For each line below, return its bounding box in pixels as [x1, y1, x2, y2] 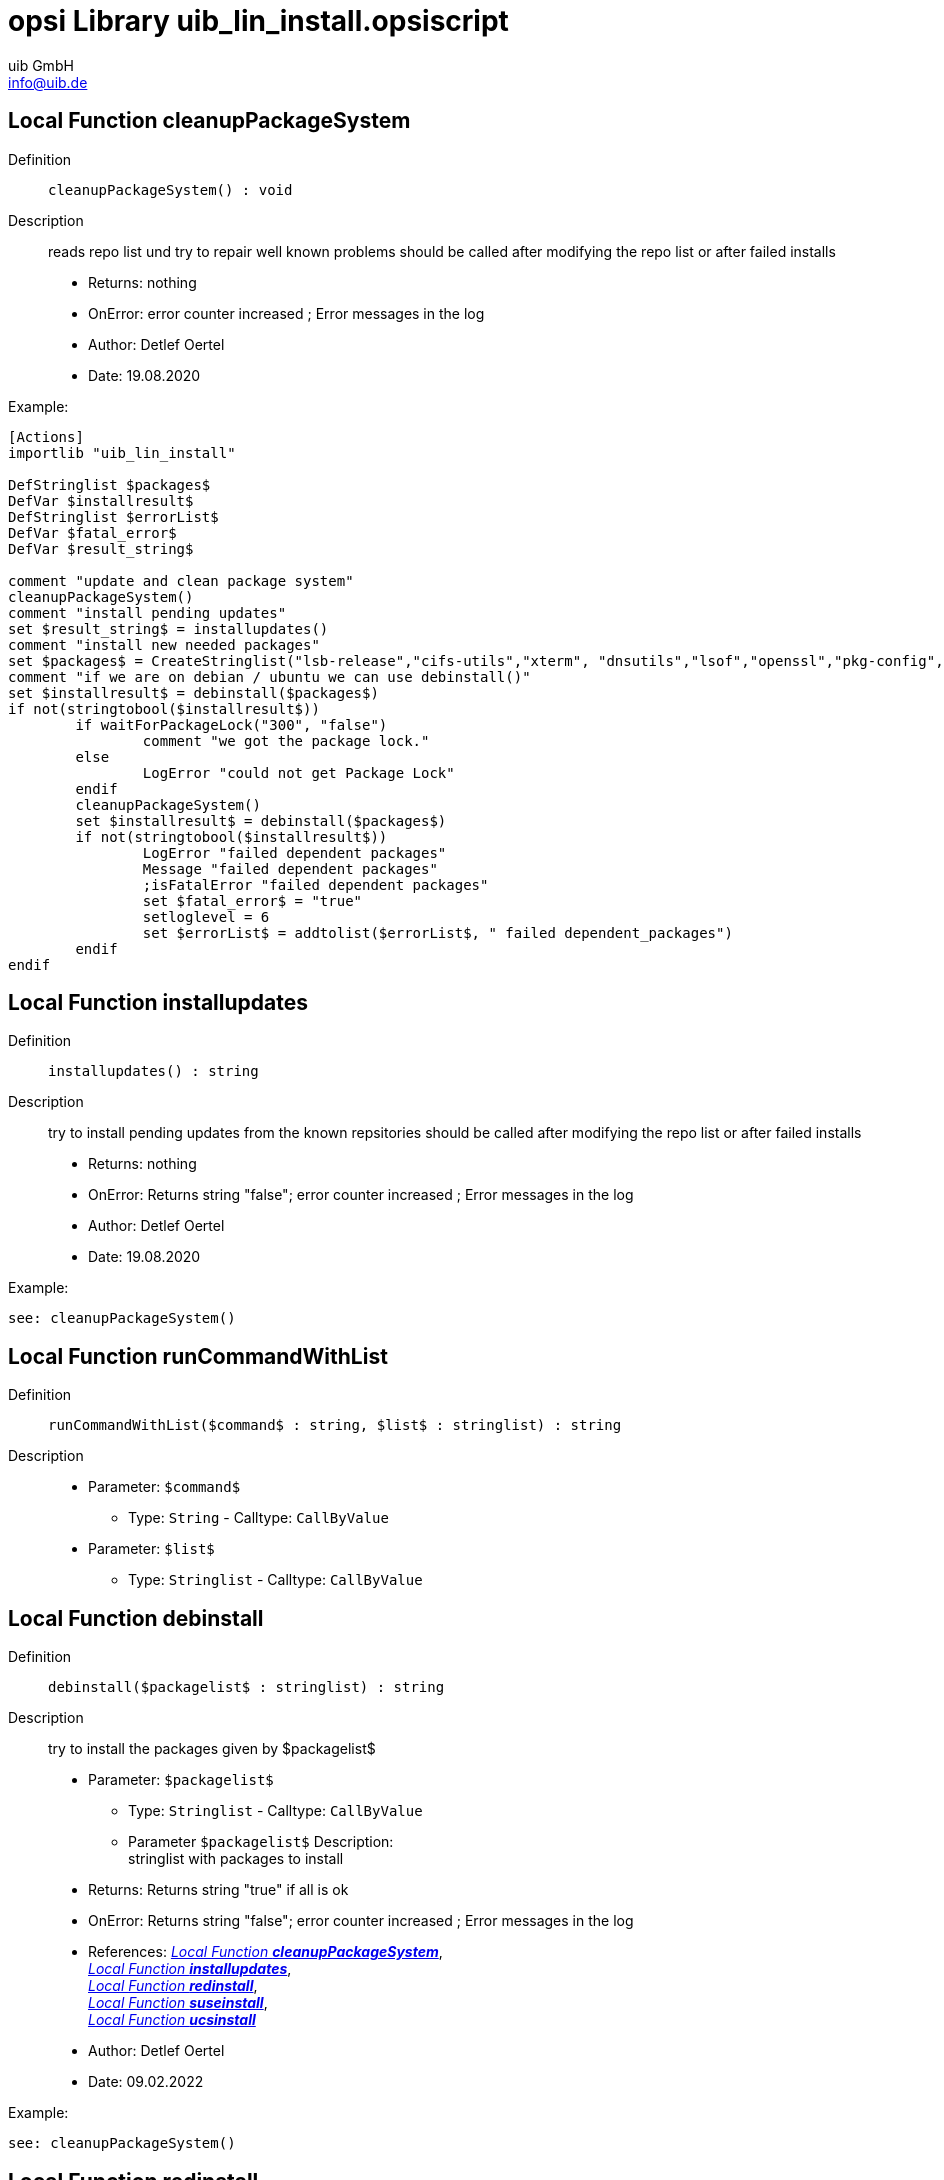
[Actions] [8, 428, 84, 445]
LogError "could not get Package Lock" [142, 764, 455, 781]
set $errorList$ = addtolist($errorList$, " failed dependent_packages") [142, 924, 733, 941]
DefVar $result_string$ [8, 540, 194, 557]
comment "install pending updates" [8, 604, 287, 621]
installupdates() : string [48, 1063, 259, 1080]
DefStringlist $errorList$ [8, 508, 219, 525]
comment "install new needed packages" [8, 636, 320, 653]
